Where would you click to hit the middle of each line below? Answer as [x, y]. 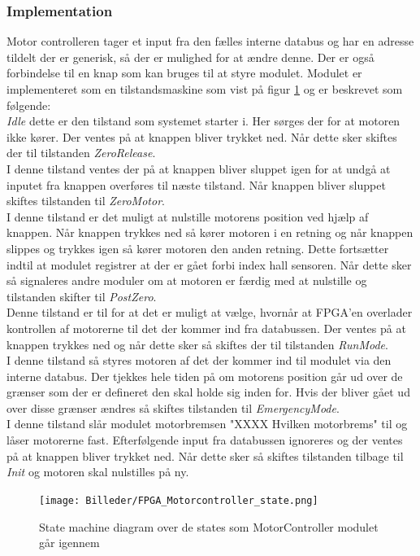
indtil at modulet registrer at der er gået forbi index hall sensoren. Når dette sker [209, 264]
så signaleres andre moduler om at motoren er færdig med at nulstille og [187, 280]
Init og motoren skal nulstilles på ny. [98, 472]
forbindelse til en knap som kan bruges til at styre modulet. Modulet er [184, 73]
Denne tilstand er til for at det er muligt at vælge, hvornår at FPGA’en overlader [210, 312]
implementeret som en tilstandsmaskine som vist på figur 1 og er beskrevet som [205, 89]
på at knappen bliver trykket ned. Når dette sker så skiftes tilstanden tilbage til [205, 455]
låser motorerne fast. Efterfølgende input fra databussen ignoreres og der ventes [205, 440]
